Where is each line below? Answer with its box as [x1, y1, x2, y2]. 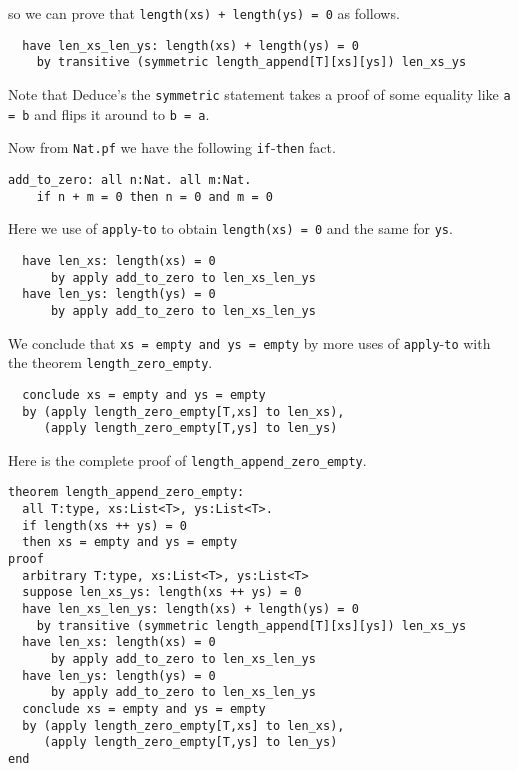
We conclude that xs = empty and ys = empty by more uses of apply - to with [8, 332, 491, 353]
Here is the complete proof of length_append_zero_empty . [8, 449, 367, 470]
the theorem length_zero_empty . [8, 352, 213, 373]
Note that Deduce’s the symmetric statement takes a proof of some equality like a [8, 83, 511, 104]
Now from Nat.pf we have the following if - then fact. [8, 137, 336, 158]
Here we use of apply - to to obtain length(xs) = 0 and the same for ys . [8, 218, 453, 239]
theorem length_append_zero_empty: [8, 485, 245, 500]
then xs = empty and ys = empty [22, 535, 238, 550]
